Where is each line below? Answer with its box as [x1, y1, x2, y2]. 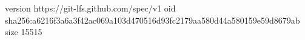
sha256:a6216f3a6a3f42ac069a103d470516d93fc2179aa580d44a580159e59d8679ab [5, 13, 300, 26]
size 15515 [5, 25, 42, 38]
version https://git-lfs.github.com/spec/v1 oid [5, 2, 176, 14]
